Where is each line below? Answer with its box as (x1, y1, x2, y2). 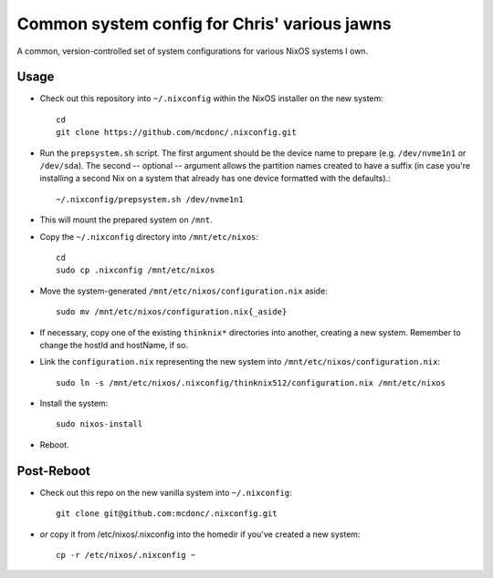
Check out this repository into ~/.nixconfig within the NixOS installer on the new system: (39, 93, 383, 104)
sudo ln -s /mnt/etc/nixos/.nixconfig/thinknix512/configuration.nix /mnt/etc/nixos (56, 377, 446, 387)
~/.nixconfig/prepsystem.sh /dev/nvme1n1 (56, 194, 244, 204)
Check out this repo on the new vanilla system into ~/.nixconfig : (39, 487, 292, 498)
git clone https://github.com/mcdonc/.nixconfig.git (56, 128, 297, 138)
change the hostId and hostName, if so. (39, 339, 189, 350)
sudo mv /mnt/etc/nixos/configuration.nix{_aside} (56, 306, 288, 317)
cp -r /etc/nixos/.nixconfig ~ (56, 550, 196, 560)
